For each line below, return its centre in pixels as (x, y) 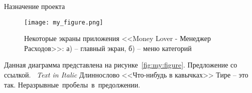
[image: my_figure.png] (64, 22)
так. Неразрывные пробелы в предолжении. (72, 84)
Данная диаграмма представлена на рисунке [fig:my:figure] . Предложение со (121, 65)
